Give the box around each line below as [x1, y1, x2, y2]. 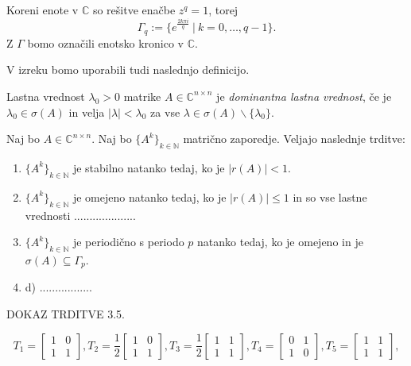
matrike [123, 87, 161, 104]
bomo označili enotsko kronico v [27, 34, 184, 51]
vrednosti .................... [25, 206, 136, 223]
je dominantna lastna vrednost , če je [216, 87, 392, 104]
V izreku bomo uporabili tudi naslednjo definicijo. [6, 61, 250, 78]
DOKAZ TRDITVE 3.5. [6, 305, 125, 322]
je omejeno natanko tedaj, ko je [72, 188, 227, 205]
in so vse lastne [293, 188, 367, 205]
